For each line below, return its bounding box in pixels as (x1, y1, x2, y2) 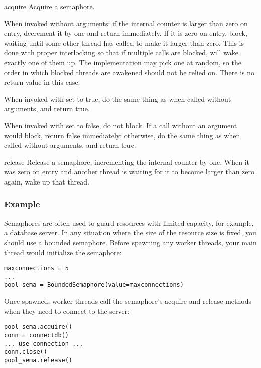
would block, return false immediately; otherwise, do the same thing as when (4, 130, 240, 140)
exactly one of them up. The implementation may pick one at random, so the (4, 57, 241, 67)
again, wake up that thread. (4, 176, 90, 187)
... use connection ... (4, 340, 83, 347)
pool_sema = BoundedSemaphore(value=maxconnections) (4, 281, 184, 289)
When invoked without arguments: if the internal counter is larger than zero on (4, 18, 248, 28)
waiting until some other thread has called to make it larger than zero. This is (4, 37, 244, 48)
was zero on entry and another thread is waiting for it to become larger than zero (4, 166, 254, 177)
